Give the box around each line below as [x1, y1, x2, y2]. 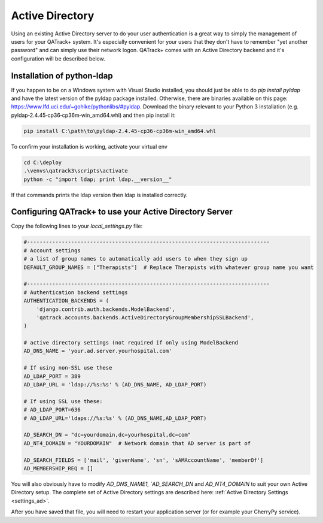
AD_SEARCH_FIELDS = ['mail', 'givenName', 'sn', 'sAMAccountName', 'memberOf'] [23, 457, 264, 464]
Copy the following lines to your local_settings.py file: [11, 222, 143, 230]
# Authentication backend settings [23, 289, 128, 296]
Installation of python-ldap [11, 71, 113, 81]
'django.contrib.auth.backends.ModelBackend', [36, 306, 176, 313]
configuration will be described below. [11, 55, 105, 62]
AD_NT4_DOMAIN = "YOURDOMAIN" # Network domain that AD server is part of [23, 440, 251, 446]
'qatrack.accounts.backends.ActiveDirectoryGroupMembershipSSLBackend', [36, 314, 254, 321]
